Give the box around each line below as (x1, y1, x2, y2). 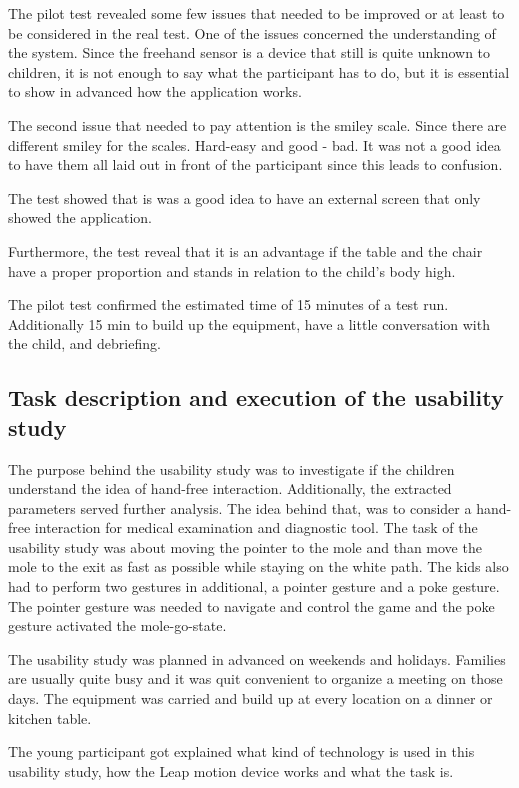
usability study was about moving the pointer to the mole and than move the (8, 536, 482, 557)
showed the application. (8, 207, 152, 228)
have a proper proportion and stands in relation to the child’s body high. (8, 260, 456, 281)
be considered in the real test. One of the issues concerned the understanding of (8, 22, 496, 43)
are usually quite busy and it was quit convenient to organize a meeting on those (8, 668, 503, 689)
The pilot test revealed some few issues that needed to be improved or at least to (8, 3, 505, 23)
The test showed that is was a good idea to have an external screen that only (8, 187, 481, 208)
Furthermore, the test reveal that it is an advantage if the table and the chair (8, 240, 483, 261)
